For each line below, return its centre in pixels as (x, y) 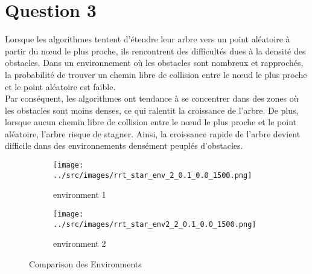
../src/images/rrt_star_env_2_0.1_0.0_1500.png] (153, 175)
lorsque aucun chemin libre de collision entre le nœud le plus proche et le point (151, 122)
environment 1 (80, 194)
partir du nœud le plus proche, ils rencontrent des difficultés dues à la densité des (155, 51)
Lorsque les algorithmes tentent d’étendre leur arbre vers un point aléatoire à (148, 39)
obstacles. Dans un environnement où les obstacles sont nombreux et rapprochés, (154, 63)
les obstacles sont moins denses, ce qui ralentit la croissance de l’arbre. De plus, (152, 110)
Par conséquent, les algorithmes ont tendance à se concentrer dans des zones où (152, 98)
